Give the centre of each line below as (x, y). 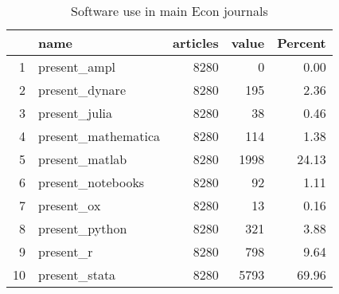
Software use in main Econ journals (169, 11)
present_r (66, 251)
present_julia (76, 113)
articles (196, 43)
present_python (83, 228)
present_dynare (82, 90)
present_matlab (83, 159)
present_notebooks (92, 182)
